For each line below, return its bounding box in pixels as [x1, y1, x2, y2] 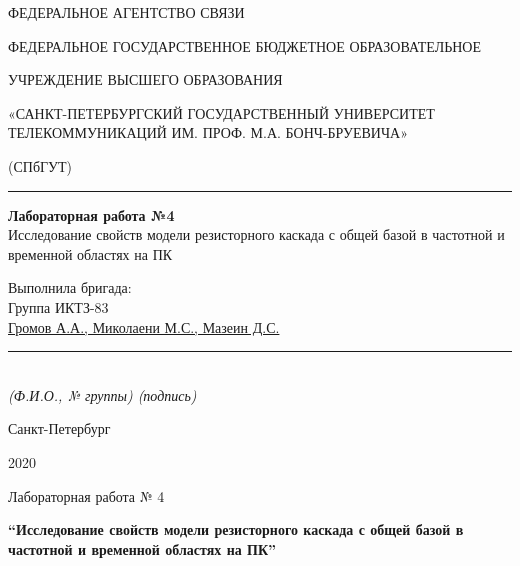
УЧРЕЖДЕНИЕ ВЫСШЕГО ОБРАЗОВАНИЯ [8, 69, 283, 90]
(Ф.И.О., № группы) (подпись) [8, 384, 197, 405]
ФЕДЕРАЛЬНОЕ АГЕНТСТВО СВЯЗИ [8, 2, 245, 22]
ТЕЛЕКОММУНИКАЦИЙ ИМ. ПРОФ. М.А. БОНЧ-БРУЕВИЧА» [8, 122, 408, 143]
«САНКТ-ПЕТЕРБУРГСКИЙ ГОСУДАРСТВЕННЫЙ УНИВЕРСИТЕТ [8, 102, 435, 123]
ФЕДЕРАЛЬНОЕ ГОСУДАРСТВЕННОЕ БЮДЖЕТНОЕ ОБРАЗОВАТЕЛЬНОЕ [8, 35, 482, 56]
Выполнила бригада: [8, 277, 132, 298]
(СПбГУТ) [8, 155, 73, 176]
